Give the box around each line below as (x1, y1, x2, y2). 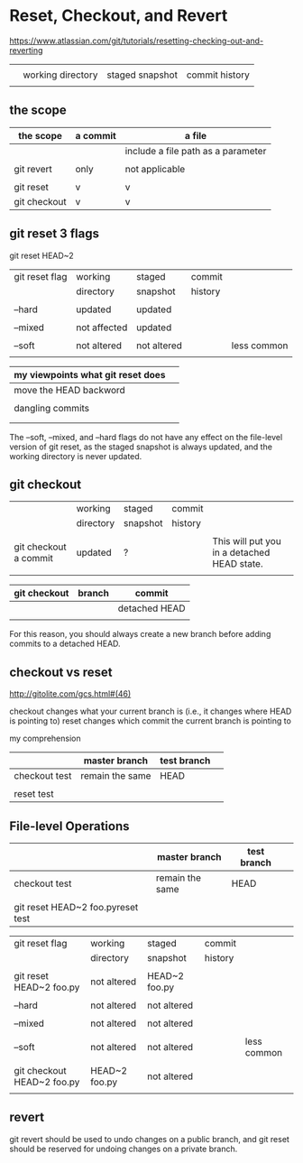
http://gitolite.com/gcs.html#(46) (9, 688, 132, 699)
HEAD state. (211, 558, 263, 570)
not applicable (124, 162, 186, 175)
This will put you (211, 535, 281, 548)
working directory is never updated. (9, 450, 142, 461)
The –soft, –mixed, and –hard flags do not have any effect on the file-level (9, 431, 283, 442)
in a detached (211, 547, 271, 559)
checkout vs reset (9, 664, 113, 679)
